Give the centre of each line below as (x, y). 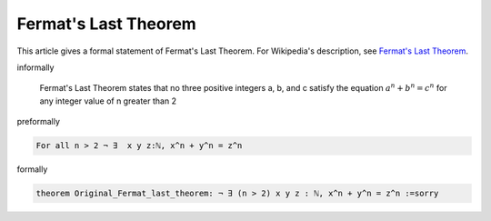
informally (35, 67)
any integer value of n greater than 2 (108, 101)
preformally (39, 122)
